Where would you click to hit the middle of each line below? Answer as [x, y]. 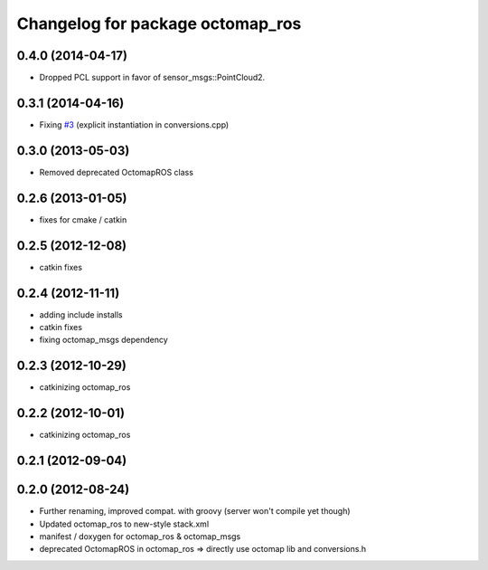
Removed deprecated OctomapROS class [117, 172]
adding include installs [81, 314]
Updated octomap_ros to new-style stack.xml [124, 524]
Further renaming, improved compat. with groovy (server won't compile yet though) [195, 511]
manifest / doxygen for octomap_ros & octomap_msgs [140, 536]
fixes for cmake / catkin [83, 219]
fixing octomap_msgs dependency [104, 340]
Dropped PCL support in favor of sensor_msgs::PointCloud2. [152, 78]
